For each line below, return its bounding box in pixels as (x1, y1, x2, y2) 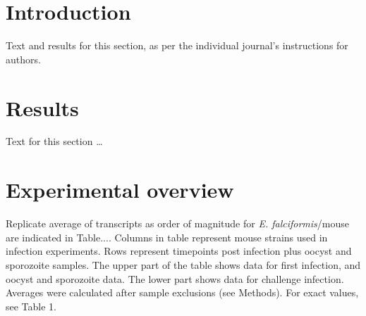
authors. (6, 51, 41, 66)
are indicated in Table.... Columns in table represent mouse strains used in (6, 229, 328, 244)
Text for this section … (6, 134, 103, 148)
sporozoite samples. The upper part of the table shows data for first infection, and (6, 257, 361, 272)
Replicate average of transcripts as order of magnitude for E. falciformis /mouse (6, 216, 350, 231)
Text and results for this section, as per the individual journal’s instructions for (6, 38, 348, 53)
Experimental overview (6, 175, 234, 204)
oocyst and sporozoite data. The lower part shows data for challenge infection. (6, 271, 344, 286)
